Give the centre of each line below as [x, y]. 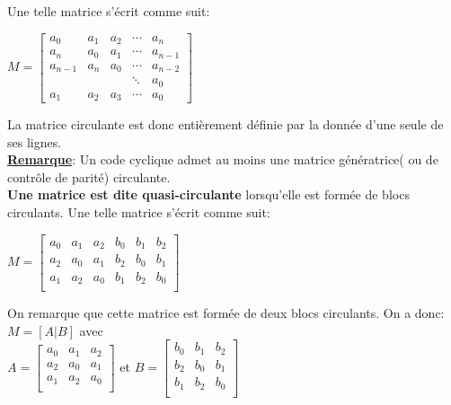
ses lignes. [35, 141]
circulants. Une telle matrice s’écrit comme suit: [139, 212]
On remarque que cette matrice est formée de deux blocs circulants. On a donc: [226, 313]
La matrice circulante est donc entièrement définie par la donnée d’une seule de [225, 124]
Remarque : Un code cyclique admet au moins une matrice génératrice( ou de [223, 159]
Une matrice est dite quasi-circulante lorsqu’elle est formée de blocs [208, 194]
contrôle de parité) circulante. [89, 176]
